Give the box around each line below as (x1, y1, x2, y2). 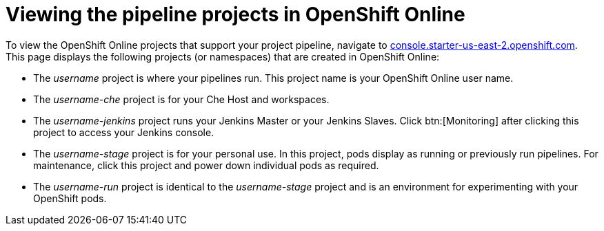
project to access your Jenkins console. (33, 126, 214, 138)
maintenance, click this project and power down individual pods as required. (33, 159, 379, 171)
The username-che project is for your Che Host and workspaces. (33, 93, 330, 105)
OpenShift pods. (33, 192, 107, 204)
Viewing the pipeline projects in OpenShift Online (6, 3, 465, 26)
